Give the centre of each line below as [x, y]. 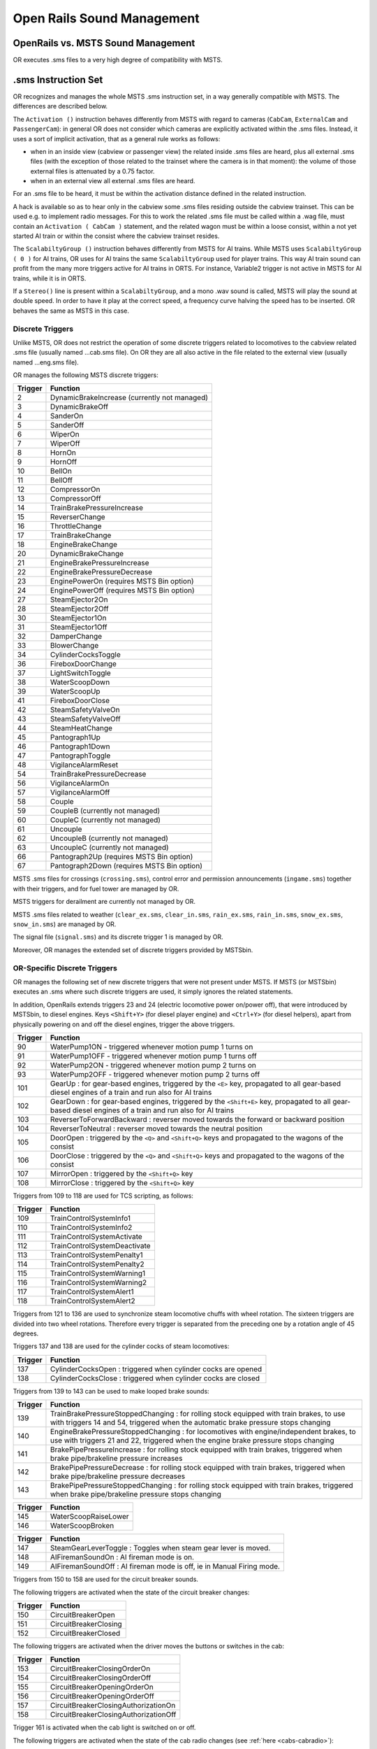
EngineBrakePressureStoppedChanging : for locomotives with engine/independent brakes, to [203, 1432]
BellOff [61, 481]
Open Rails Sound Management [106, 18]
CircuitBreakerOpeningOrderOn [102, 1687]
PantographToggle [80, 756]
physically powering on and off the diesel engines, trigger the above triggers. [124, 1024]
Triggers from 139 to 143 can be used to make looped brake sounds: [111, 1391]
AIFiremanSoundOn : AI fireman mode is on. [122, 1557]
